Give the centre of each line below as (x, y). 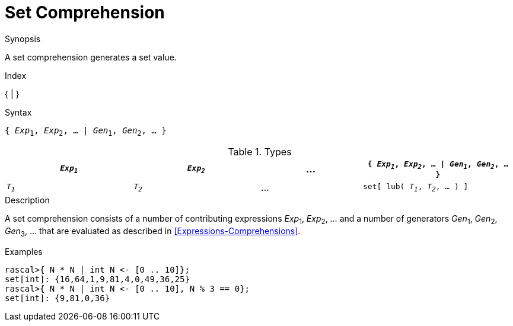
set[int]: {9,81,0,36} (58, 298)
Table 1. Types (260, 151)
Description (27, 200)
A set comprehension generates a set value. (91, 57)
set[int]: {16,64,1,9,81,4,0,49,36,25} (97, 279)
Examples (24, 251)
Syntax (18, 112)
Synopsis (23, 39)
